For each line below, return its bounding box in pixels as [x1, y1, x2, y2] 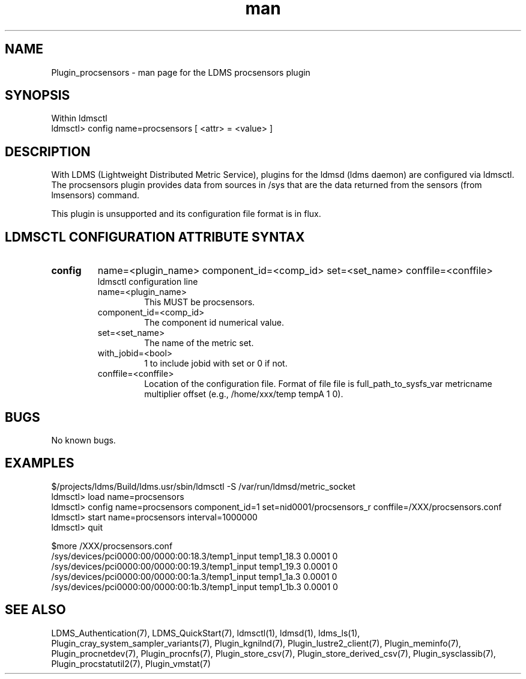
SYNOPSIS [5, 88, 70, 103]
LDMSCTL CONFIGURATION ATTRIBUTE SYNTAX [5, 229, 305, 245]
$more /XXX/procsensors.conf [51, 540, 173, 551]
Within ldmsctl [51, 113, 107, 124]
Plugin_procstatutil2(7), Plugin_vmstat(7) [51, 658, 211, 669]
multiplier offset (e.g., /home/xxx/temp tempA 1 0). [144, 389, 343, 400]
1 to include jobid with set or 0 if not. [144, 358, 288, 369]
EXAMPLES [5, 455, 74, 471]
